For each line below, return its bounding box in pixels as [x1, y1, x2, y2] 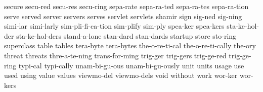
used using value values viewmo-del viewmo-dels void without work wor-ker [4, 70, 238, 80]
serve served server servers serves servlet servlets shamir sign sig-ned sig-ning [4, 11, 242, 21]
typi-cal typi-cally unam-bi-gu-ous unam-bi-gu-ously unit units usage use [18, 60, 244, 70]
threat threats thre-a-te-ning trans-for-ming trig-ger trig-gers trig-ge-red [4, 50, 227, 60]
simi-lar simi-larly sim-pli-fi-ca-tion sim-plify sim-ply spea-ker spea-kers [4, 21, 225, 31]
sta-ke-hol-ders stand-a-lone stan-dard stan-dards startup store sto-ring [16, 30, 237, 41]
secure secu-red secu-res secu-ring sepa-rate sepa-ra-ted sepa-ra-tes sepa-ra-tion [4, 1, 249, 11]
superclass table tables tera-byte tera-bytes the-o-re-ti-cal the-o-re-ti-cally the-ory [4, 40, 256, 51]
